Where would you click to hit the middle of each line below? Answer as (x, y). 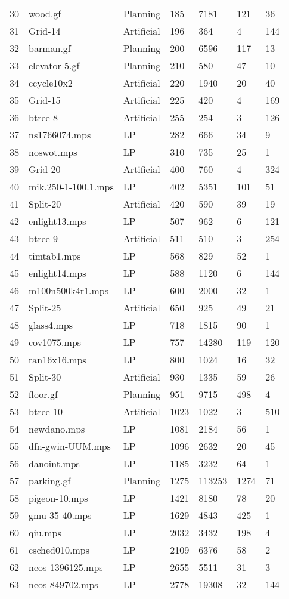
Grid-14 (45, 31)
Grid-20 (45, 169)
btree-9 (43, 238)
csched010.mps (59, 550)
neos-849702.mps (63, 584)
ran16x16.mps (58, 359)
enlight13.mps (58, 221)
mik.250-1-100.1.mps (71, 186)
